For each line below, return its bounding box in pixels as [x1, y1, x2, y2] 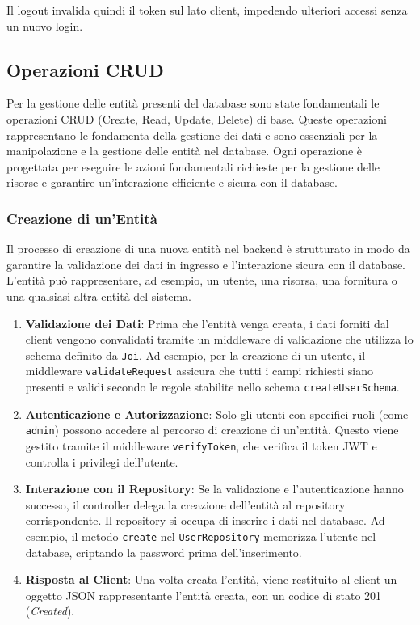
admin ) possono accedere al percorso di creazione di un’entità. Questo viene [25, 421, 399, 438]
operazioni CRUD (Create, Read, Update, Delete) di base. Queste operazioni [6, 110, 387, 127]
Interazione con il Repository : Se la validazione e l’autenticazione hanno [25, 480, 404, 497]
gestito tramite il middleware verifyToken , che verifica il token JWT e [25, 437, 377, 454]
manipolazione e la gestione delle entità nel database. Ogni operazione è [6, 142, 363, 159]
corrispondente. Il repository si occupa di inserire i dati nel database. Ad [25, 512, 385, 529]
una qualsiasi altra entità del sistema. [6, 287, 192, 304]
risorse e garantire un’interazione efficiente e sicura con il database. [6, 174, 338, 191]
